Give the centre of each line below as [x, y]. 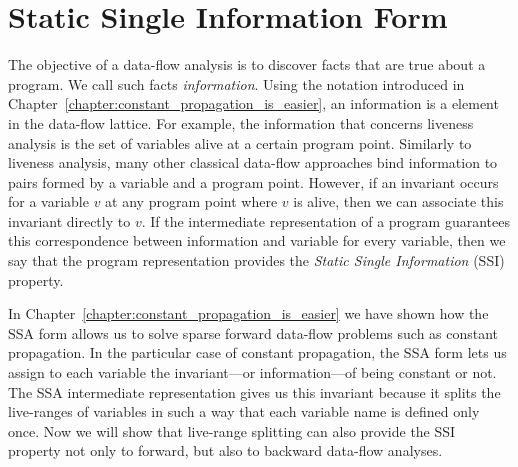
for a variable [48, 201]
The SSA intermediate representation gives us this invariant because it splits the [254, 391]
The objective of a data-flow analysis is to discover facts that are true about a [247, 64]
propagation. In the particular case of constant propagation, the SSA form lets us [257, 352]
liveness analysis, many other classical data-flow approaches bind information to [253, 162]
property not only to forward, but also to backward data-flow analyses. [225, 450]
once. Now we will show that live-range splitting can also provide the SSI [232, 430]
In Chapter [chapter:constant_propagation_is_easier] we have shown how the [248, 313]
